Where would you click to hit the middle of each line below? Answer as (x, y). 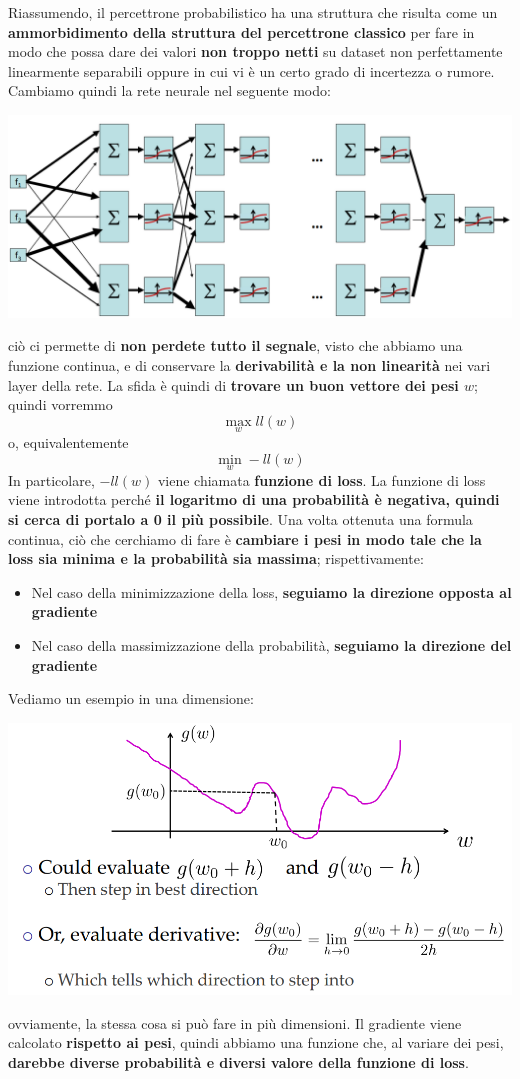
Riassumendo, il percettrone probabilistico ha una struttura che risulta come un (253, 12)
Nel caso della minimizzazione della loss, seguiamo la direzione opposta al (271, 591)
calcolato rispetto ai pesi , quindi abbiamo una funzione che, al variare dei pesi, (256, 1042)
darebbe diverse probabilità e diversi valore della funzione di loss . (238, 1061)
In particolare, (51, 479)
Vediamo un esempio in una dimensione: (131, 698)
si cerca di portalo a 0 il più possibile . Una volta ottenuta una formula (240, 518)
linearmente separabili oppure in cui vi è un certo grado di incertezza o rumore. (251, 70)
